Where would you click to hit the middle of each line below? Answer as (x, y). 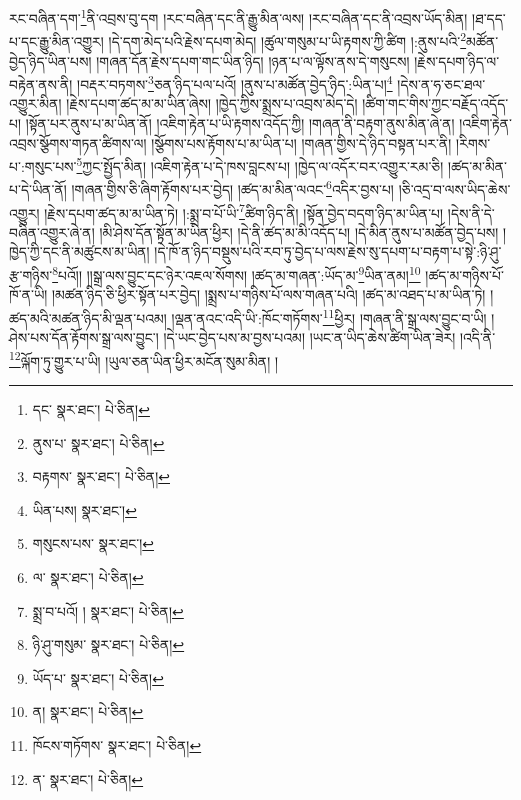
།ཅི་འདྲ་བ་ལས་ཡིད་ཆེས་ (454, 189)
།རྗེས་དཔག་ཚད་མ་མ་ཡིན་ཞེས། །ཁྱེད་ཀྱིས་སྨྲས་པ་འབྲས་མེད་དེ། (212, 103)
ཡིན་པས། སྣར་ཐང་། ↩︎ (84, 509)
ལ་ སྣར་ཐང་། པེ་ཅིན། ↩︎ (88, 576)
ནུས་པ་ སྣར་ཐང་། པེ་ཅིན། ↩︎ (98, 442)
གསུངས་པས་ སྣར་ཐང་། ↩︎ (93, 543)
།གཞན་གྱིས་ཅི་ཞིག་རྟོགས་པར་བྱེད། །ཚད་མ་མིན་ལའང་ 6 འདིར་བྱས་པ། (232, 188)
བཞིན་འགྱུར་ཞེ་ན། (52, 231)
